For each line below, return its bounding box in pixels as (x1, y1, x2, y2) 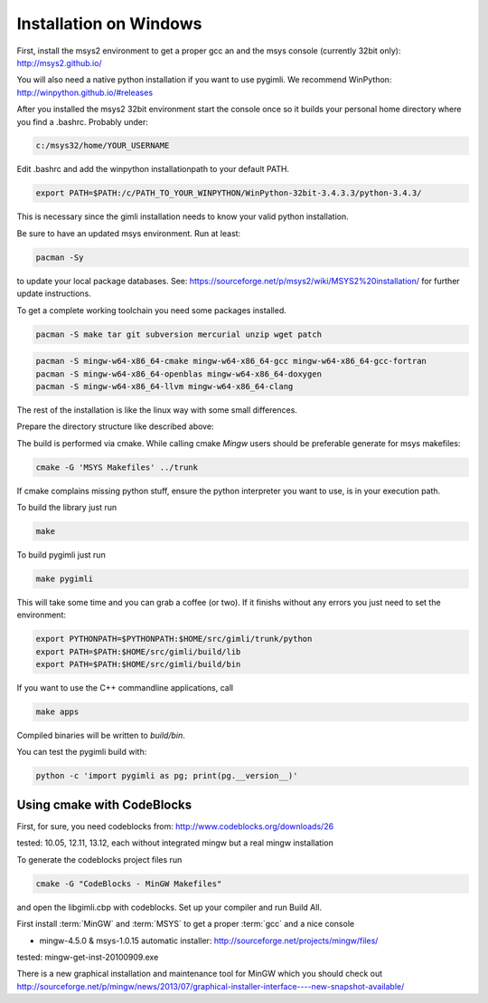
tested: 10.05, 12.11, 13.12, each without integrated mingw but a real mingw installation (16, 837, 333, 848)
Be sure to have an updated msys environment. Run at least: (16, 227, 241, 239)
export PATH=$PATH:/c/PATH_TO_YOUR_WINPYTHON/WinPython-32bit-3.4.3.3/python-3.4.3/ (35, 188, 422, 198)
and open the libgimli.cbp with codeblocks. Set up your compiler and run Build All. (16, 902, 323, 912)
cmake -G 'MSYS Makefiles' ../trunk (35, 462, 199, 473)
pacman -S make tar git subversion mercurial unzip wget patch (35, 329, 323, 339)
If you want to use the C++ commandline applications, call (16, 683, 234, 693)
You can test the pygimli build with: (16, 747, 147, 758)
